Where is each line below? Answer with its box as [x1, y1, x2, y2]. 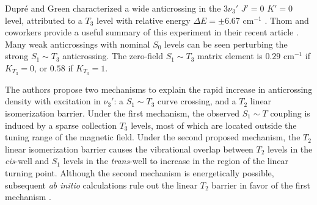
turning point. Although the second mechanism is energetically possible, [5, 166, 274, 179]
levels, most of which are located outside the [131, 118, 297, 131]
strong [5, 49, 29, 62]
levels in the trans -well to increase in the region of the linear [63, 154, 289, 167]
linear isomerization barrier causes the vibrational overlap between [5, 142, 253, 155]
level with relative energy [97, 13, 191, 26]
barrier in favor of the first [211, 178, 311, 191]
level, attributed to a [5, 13, 82, 26]
